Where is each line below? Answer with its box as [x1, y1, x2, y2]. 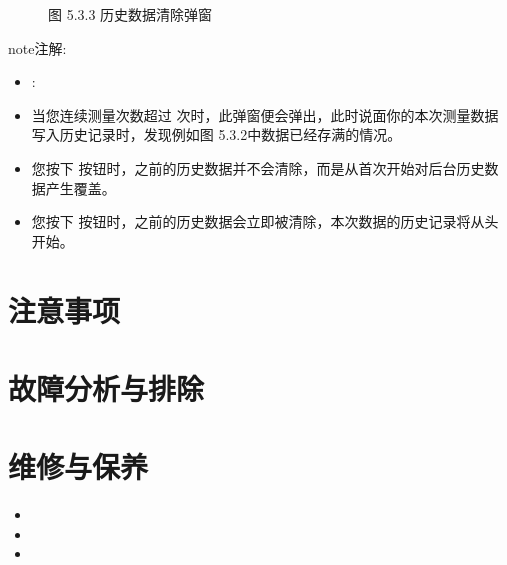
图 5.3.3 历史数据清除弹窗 [48, 4, 213, 24]
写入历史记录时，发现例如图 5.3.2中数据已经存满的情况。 [31, 124, 402, 145]
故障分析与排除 [8, 367, 205, 408]
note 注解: [8, 37, 67, 58]
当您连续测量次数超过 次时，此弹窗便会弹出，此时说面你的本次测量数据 [31, 104, 499, 125]
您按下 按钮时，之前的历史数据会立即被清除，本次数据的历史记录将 [31, 211, 471, 232]
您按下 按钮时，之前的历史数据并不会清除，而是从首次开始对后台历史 [31, 157, 485, 178]
